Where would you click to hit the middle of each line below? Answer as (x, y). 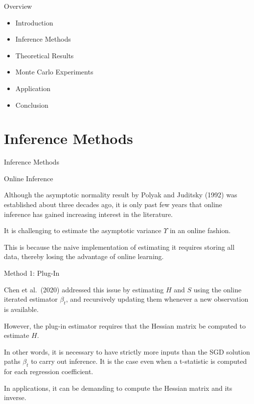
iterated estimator (31, 299)
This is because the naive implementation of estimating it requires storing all (119, 247)
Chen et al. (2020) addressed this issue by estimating (84, 289)
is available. (21, 309)
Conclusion (32, 105)
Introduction (34, 22)
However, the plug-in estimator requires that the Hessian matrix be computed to (125, 325)
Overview (18, 6)
